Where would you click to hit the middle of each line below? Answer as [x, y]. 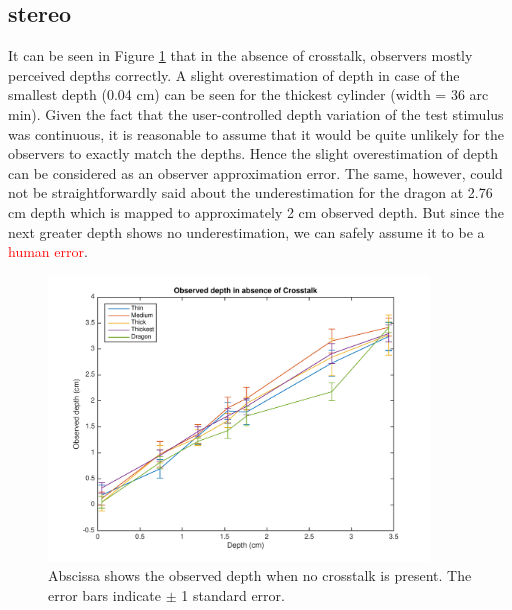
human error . [48, 251]
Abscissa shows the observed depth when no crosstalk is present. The [260, 575]
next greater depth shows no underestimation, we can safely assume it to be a [246, 231]
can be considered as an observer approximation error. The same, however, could [255, 172]
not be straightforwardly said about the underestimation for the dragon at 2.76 [250, 192]
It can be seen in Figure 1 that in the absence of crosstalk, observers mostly [240, 55]
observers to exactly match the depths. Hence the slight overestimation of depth [253, 153]
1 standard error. [233, 594]
